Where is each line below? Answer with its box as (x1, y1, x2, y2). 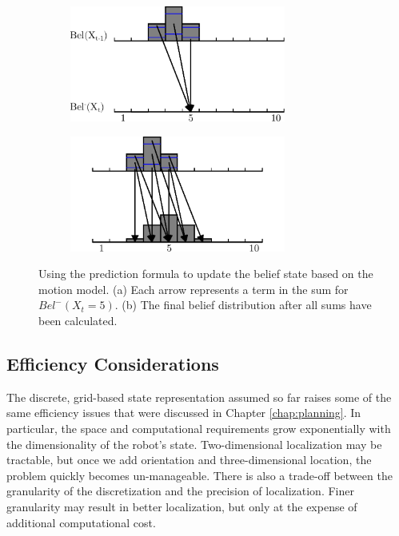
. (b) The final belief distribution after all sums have (114, 296, 372, 313)
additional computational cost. (6, 514, 156, 530)
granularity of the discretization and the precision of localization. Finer (6, 482, 354, 499)
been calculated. (38, 312, 118, 328)
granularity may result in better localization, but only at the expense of (6, 498, 357, 514)
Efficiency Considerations (6, 351, 219, 375)
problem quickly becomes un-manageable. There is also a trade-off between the (6, 467, 393, 483)
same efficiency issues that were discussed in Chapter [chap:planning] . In (6, 404, 361, 421)
